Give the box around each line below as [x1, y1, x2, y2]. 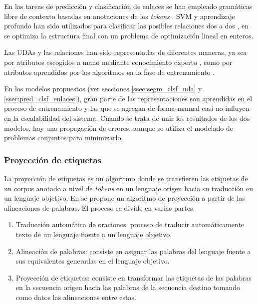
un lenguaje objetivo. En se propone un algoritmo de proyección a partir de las [4, 193, 245, 203]
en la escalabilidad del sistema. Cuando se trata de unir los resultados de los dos [4, 112, 250, 123]
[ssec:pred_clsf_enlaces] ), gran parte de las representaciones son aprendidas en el [4, 93, 253, 103]
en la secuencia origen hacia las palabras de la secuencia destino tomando [15, 282, 240, 293]
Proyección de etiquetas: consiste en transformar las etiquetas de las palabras [15, 272, 252, 283]
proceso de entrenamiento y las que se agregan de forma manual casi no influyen [4, 103, 250, 113]
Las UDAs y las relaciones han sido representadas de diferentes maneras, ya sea [4, 47, 247, 57]
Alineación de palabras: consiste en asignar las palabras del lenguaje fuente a [15, 246, 251, 256]
